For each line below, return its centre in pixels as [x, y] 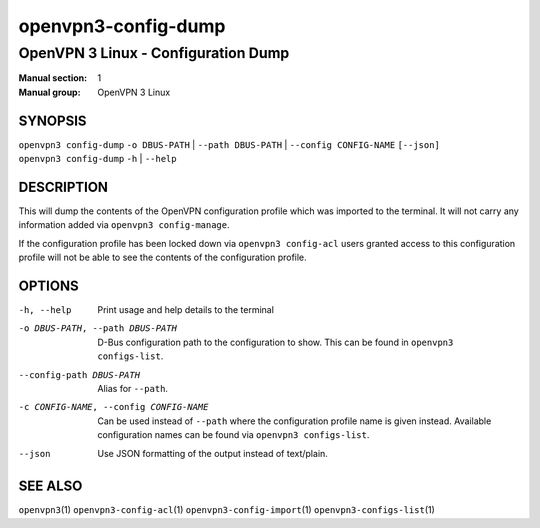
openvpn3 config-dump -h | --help [97, 159]
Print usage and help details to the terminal [186, 310]
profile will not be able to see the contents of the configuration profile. [162, 257]
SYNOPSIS [52, 120]
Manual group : [49, 92]
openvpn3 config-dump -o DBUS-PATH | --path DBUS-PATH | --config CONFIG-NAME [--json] [229, 144]
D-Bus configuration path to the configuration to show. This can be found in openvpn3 [275, 342]
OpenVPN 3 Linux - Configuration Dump [154, 53]
